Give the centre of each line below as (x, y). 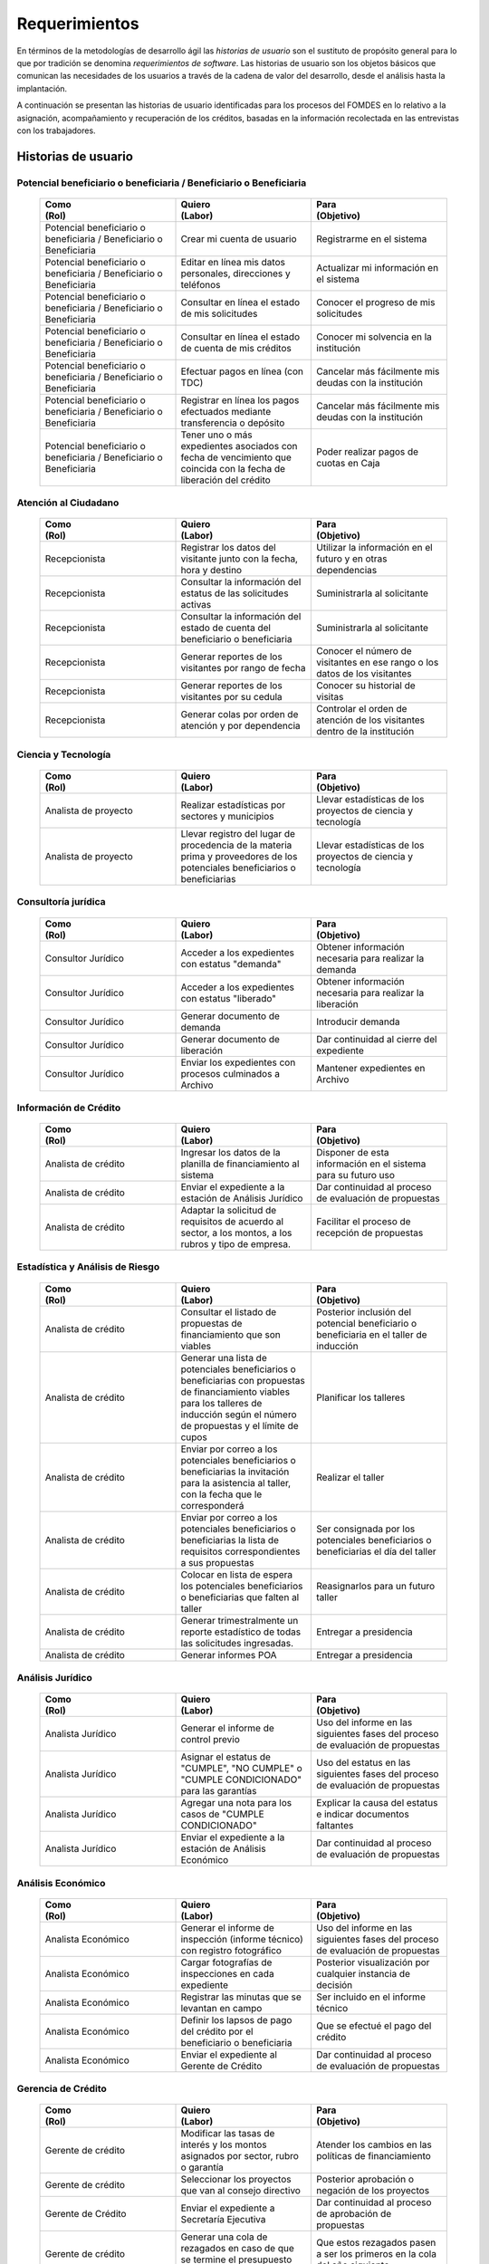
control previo (210, 1740)
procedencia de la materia (236, 845)
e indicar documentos (363, 1814)
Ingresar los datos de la (230, 1153)
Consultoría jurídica (61, 902)
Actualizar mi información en (378, 267)
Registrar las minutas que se (241, 1997)
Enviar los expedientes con (238, 1062)
